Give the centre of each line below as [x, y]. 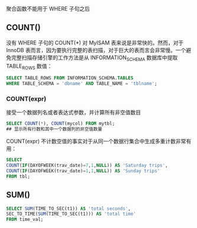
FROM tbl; [18, 176]
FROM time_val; [25, 220]
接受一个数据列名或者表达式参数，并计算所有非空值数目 [73, 113]
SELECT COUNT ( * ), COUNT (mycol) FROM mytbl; [61, 124]
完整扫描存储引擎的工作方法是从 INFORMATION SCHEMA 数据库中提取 [94, 58]
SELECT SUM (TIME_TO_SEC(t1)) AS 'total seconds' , [69, 208]
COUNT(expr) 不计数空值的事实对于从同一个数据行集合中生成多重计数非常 [96, 142]
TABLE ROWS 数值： [29, 67]
